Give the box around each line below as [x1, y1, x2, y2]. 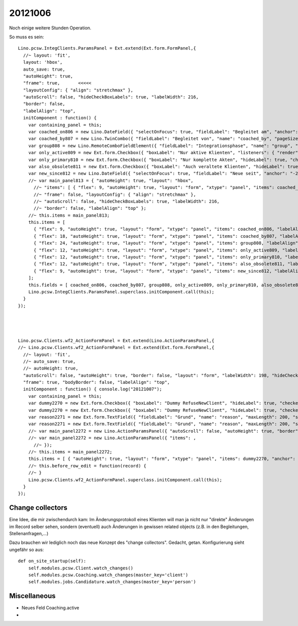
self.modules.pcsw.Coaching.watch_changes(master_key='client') [28, 572, 188, 578]
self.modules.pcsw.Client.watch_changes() [28, 565, 134, 571]
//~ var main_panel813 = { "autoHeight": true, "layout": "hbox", [28, 178, 194, 183]
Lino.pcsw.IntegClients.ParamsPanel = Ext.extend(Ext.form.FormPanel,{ [18, 45, 196, 51]
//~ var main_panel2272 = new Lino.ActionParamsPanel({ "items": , [28, 435, 196, 441]
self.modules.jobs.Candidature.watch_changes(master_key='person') [28, 579, 196, 585]
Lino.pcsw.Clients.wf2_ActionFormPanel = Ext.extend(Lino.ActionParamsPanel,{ [18, 338, 215, 343]
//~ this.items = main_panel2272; [28, 449, 113, 454]
